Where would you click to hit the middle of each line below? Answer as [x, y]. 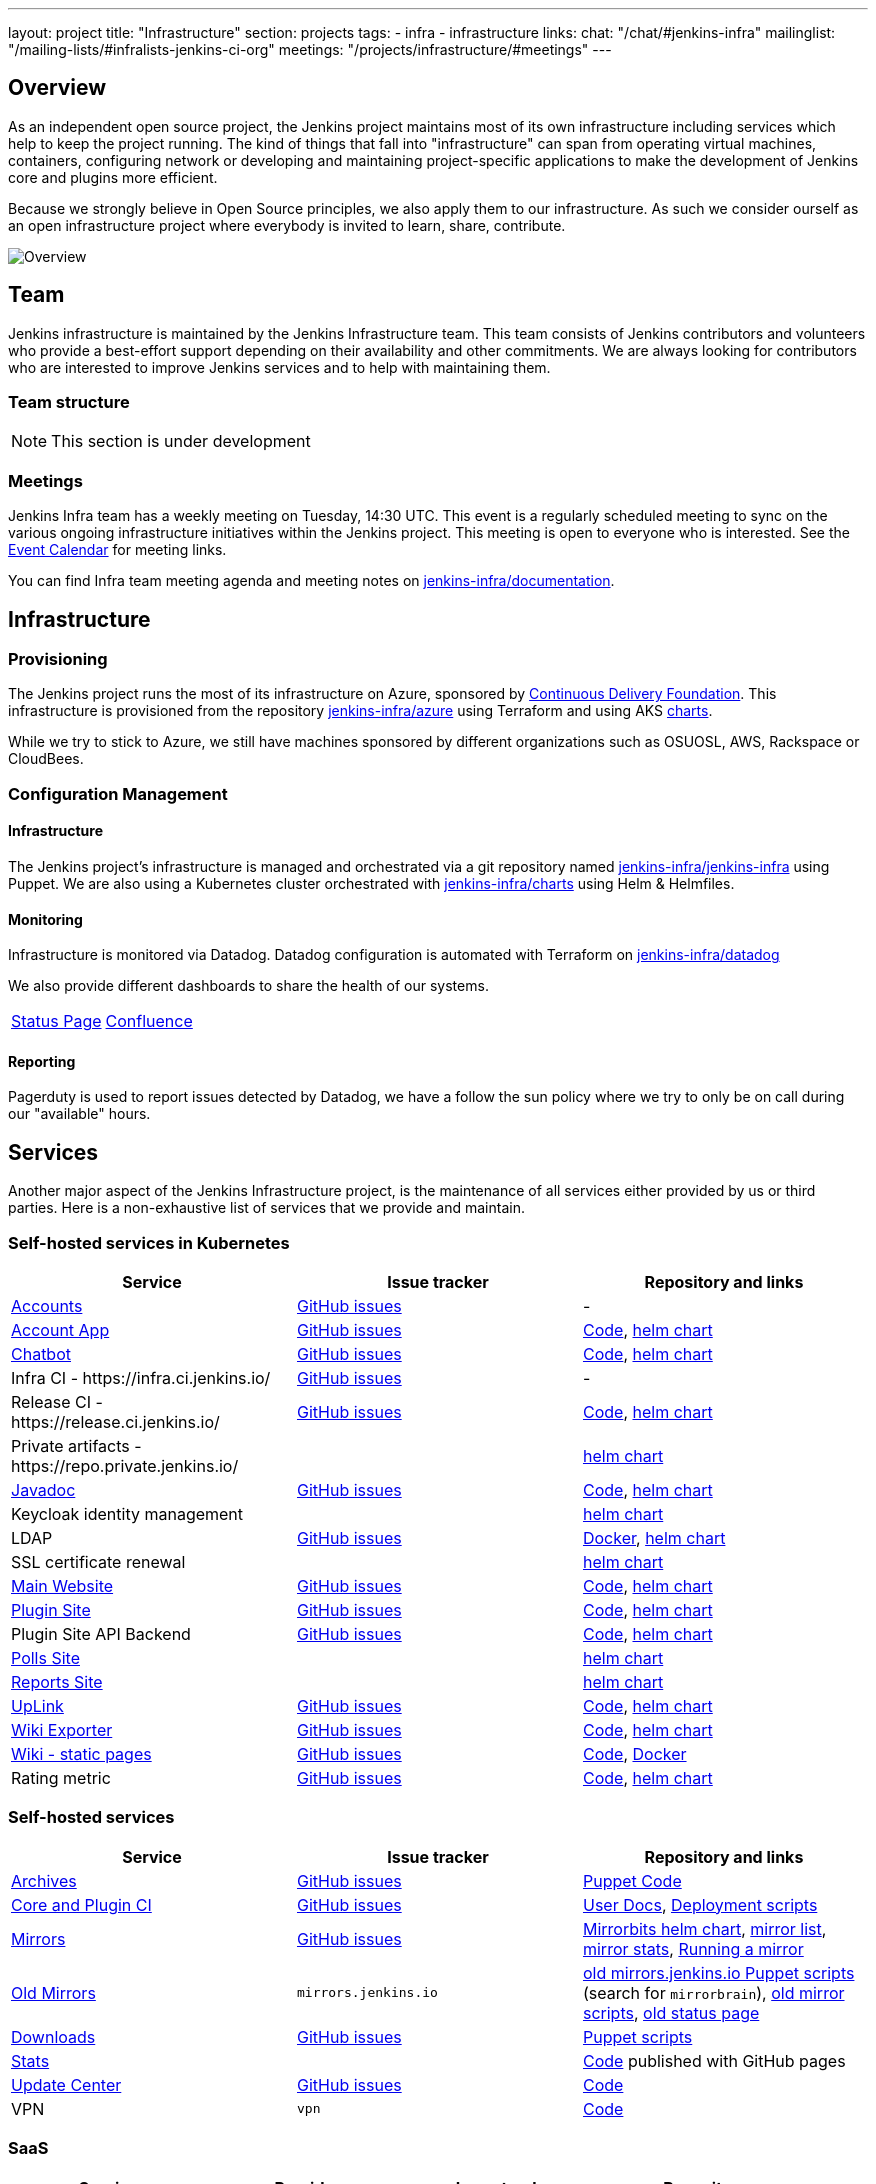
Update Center [66, 2084]
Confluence [149, 1021]
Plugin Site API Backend [101, 1634]
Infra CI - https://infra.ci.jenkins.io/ [141, 1378]
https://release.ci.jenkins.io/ [115, 1422]
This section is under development [181, 441]
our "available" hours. [79, 1114]
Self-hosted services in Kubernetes [149, 1242]
